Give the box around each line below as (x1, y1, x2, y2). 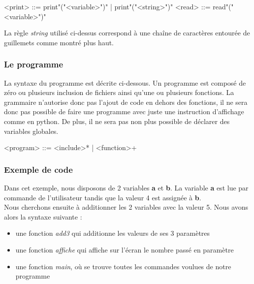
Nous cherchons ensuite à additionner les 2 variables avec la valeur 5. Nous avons (4, 202, 249, 212)
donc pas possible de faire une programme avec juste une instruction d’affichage (4, 106, 244, 117)
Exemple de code (4, 163, 73, 175)
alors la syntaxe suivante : (4, 211, 82, 221)
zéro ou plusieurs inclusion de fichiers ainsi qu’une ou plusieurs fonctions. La (4, 87, 234, 97)
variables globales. (4, 126, 59, 136)
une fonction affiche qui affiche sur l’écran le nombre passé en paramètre (15, 244, 234, 254)
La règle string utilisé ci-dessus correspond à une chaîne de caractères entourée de (4, 28, 250, 38)
